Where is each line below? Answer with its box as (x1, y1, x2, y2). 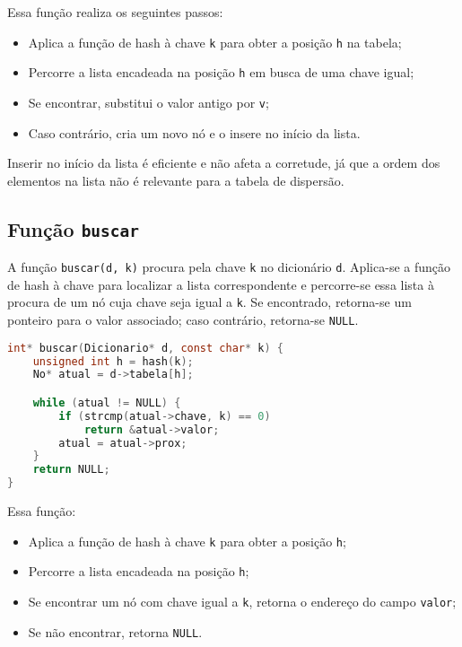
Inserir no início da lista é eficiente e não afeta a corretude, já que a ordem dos (7, 153, 440, 172)
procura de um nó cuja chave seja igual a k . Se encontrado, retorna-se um (7, 293, 412, 311)
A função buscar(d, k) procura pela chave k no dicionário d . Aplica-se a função (7, 258, 451, 276)
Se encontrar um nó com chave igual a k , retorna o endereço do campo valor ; (28, 592, 457, 610)
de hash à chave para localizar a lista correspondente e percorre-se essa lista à (7, 275, 434, 293)
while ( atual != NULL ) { (32, 396, 181, 409)
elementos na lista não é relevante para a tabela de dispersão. (7, 170, 344, 189)
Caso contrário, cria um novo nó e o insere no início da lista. (28, 123, 361, 142)
